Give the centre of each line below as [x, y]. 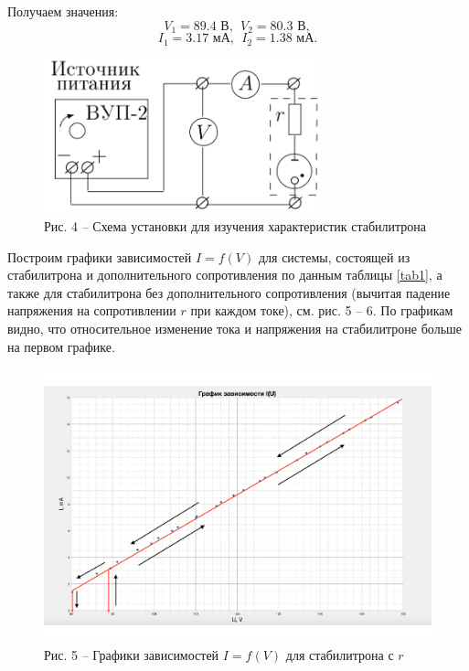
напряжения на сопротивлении [92, 310]
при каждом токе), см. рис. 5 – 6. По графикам [322, 310]
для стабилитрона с [340, 655]
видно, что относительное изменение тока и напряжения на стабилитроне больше [235, 328]
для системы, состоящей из [334, 256]
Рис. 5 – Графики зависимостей [132, 655]
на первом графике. [61, 346]
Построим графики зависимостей [100, 256]
